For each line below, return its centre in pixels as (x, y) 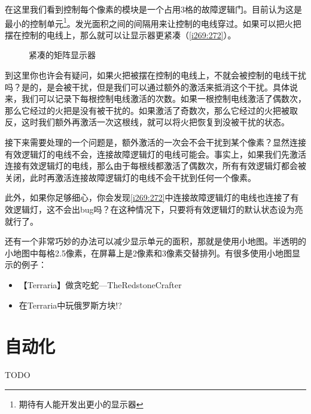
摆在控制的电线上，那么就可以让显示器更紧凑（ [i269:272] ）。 (121, 34)
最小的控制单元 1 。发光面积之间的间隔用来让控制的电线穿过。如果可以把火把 (153, 22)
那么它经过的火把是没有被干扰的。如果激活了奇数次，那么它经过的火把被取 (151, 110)
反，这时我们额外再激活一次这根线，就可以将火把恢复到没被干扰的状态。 (147, 122)
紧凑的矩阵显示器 (62, 55)
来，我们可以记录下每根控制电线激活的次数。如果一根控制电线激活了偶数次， (155, 99)
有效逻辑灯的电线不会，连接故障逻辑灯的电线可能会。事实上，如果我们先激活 (155, 154)
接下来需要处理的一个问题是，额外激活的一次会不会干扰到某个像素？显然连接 (155, 142)
